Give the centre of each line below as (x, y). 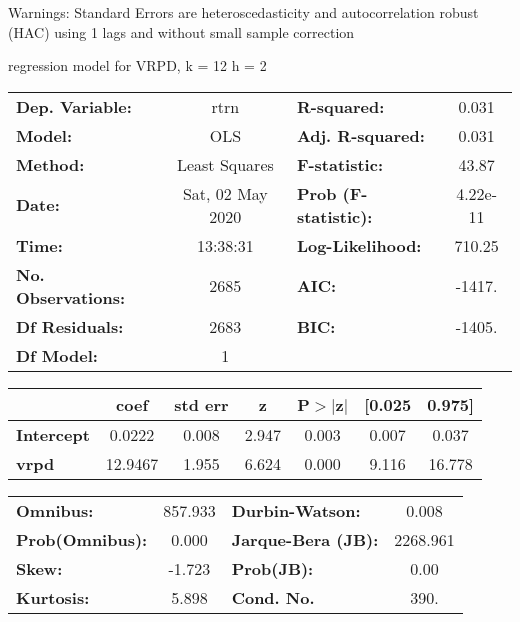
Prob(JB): (272, 568)
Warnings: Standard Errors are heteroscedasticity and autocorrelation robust (243, 12)
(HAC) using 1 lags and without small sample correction (181, 31)
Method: (50, 164)
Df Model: (57, 355)
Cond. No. (273, 597)
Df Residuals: (70, 326)
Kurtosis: (53, 597)
